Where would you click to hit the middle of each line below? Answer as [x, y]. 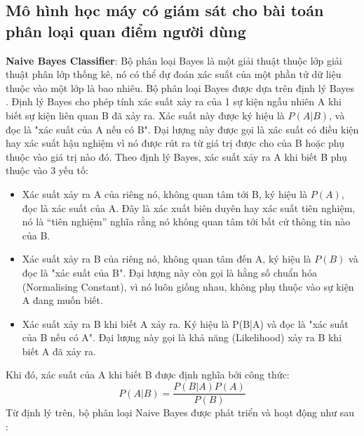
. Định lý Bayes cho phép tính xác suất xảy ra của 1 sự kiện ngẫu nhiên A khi [174, 101]
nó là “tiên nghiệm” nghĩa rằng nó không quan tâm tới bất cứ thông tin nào [186, 222]
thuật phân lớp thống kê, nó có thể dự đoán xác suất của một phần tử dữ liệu [174, 74]
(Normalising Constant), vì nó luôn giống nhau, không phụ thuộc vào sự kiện [188, 286]
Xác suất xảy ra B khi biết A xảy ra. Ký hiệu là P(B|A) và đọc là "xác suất [185, 323]
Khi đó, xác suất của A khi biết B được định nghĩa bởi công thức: [148, 375]
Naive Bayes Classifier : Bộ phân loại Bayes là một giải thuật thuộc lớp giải [174, 60]
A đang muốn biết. [62, 300]
